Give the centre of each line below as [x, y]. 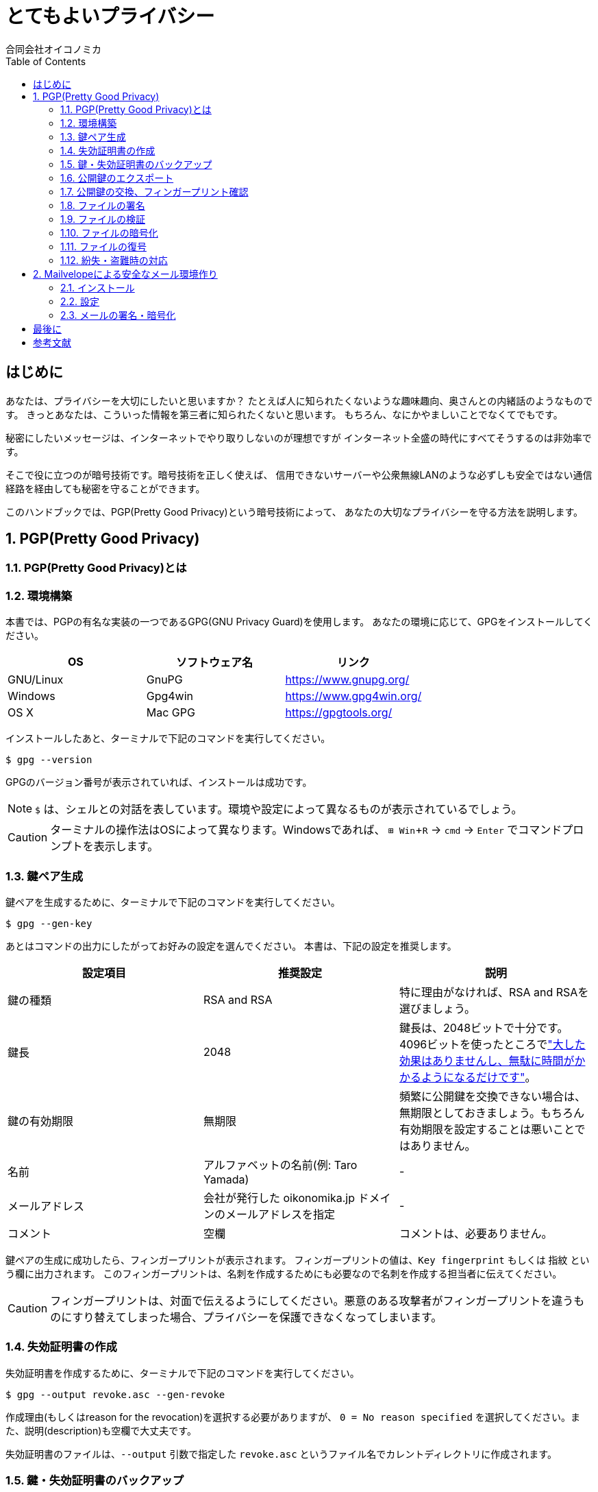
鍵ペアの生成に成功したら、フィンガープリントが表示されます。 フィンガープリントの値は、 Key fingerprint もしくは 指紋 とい [298, 1260]
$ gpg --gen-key [49, 923]
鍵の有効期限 [41, 1121]
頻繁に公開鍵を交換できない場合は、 [492, 1096]
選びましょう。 [437, 1008]
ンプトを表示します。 [104, 846]
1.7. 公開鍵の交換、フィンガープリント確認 [154, 191]
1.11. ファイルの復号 [103, 246]
